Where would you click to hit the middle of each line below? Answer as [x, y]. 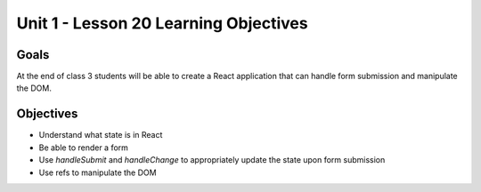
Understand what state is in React [101, 135]
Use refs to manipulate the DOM [98, 172]
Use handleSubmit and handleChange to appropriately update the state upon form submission [212, 160]
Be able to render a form [84, 148]
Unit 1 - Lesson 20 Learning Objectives [162, 23]
